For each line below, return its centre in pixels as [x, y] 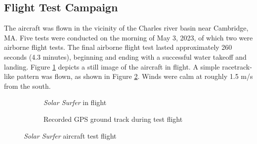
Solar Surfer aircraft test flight [70, 135]
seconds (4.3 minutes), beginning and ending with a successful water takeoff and [125, 56]
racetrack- [237, 66]
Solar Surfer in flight [75, 102]
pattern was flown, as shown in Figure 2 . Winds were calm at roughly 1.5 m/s [135, 76]
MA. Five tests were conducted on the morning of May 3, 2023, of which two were [128, 37]
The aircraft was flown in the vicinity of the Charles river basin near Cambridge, [126, 28]
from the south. [27, 86]
